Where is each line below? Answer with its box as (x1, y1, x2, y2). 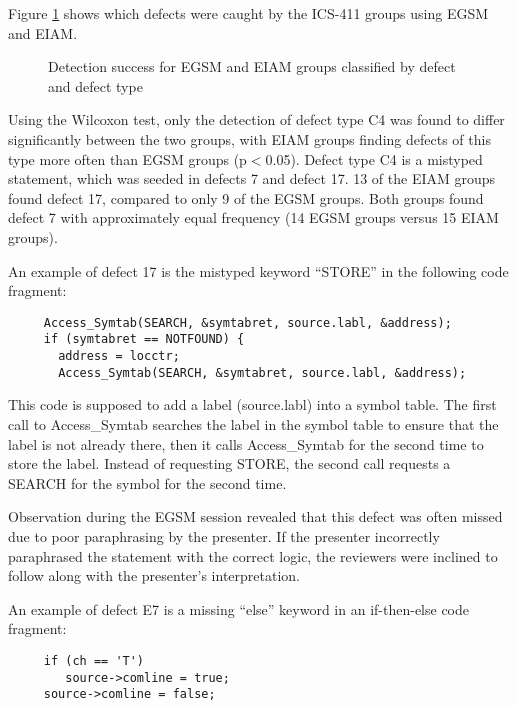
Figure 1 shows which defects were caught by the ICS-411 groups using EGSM (8, 3, 489, 23)
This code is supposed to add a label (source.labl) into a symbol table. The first (8, 394, 497, 415)
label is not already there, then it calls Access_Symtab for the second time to (8, 433, 484, 454)
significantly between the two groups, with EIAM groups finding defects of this (8, 128, 491, 149)
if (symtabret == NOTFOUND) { (43, 332, 245, 347)
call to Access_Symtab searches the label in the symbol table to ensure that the (8, 413, 499, 434)
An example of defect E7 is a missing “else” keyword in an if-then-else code (8, 598, 469, 619)
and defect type (48, 75, 143, 96)
